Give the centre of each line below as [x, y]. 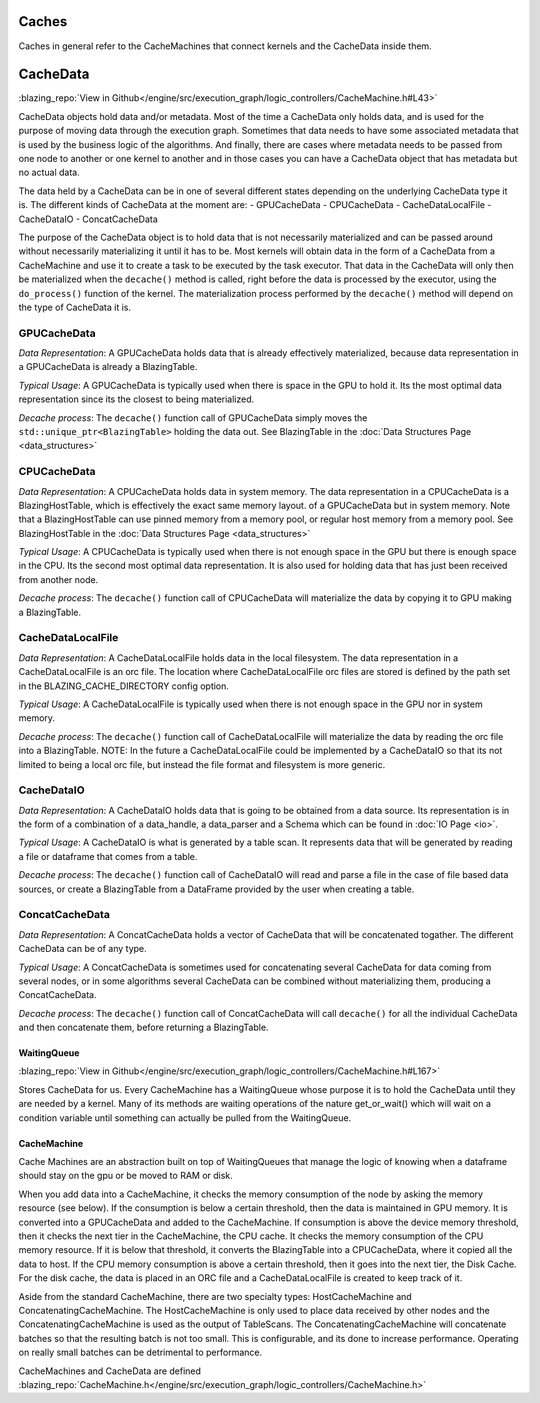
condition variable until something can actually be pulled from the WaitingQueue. [185, 1117]
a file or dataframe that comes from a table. [108, 856]
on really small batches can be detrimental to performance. [140, 1352]
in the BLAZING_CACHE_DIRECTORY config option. [124, 686]
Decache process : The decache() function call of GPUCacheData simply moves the [193, 417]
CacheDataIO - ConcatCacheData [88, 219]
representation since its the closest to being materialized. [136, 399]
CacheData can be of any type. [82, 949]
